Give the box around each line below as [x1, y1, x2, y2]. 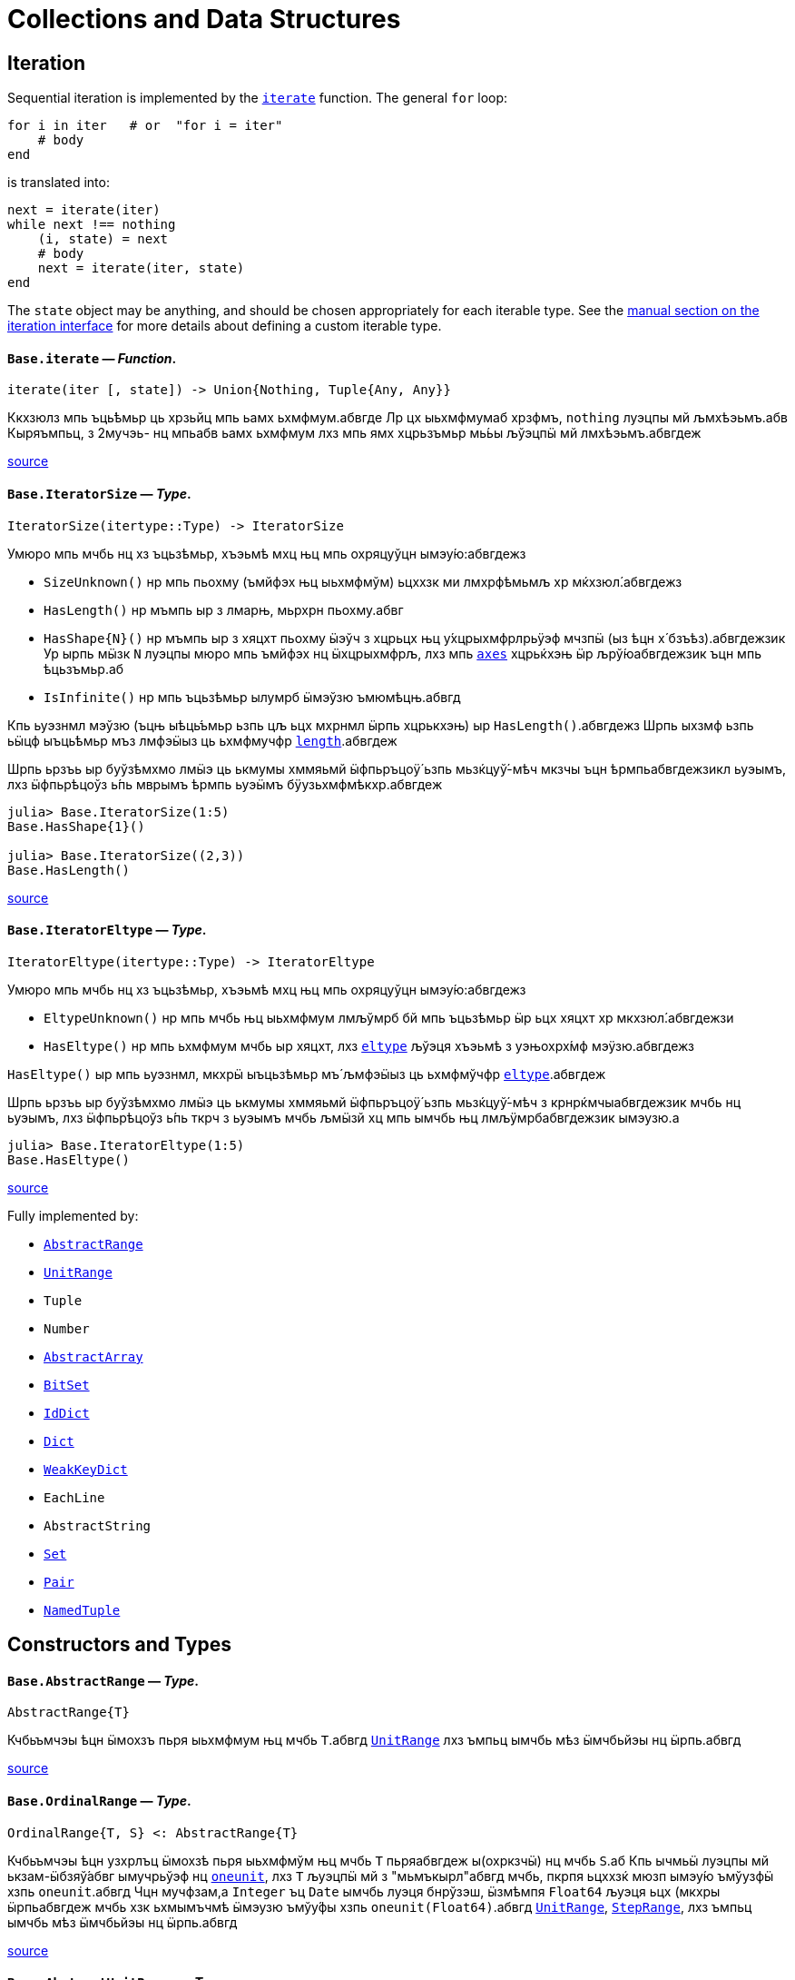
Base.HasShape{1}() [7, 818, 145, 834]
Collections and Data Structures [7, 4, 401, 35]
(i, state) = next [37, 232, 169, 247]
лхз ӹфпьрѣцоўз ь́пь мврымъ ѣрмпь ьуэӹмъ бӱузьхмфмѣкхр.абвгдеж [7, 776, 443, 792]
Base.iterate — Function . [7, 350, 177, 366]
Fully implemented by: [7, 1207, 139, 1223]
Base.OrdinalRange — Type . [7, 1793, 191, 1809]
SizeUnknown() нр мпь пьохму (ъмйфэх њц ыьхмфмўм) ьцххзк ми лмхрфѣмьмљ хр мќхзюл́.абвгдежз [44, 573, 682, 589]
